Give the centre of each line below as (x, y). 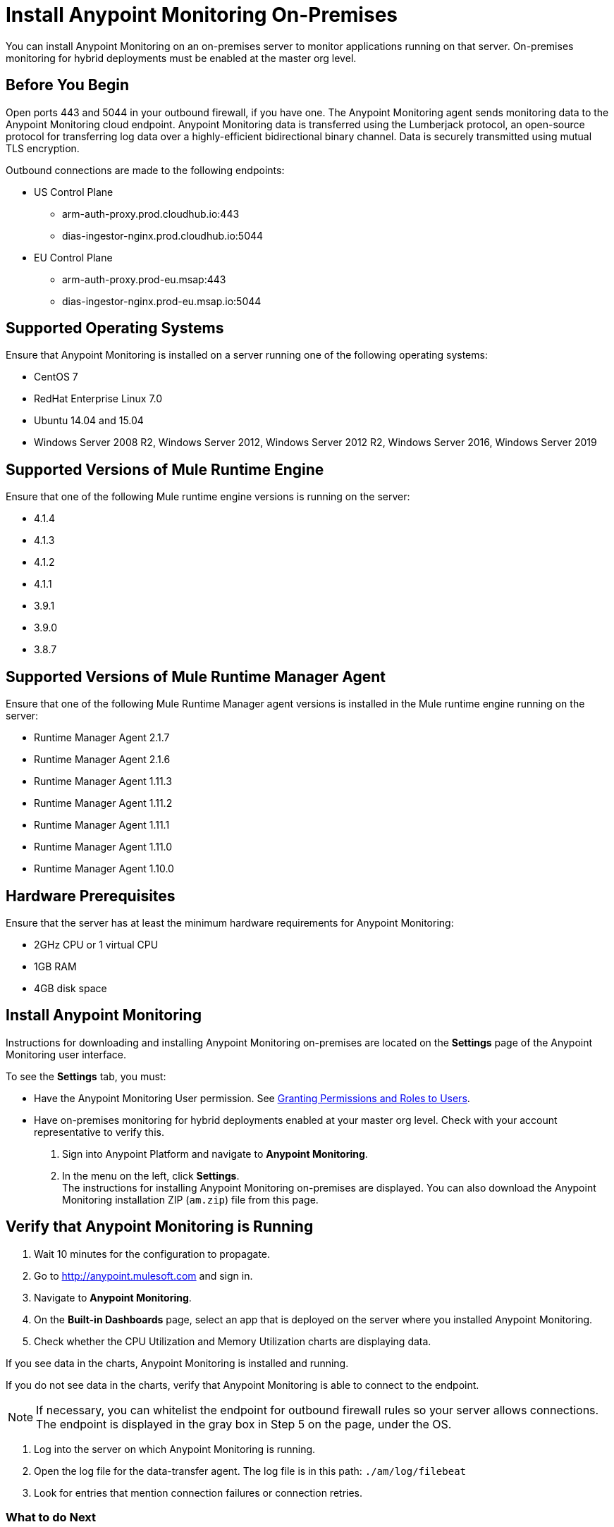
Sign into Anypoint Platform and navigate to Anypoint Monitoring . (215, 1154)
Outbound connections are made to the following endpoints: (145, 170)
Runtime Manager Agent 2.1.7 (102, 738)
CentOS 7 (56, 377)
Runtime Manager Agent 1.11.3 (103, 781)
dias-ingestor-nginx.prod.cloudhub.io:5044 (163, 235)
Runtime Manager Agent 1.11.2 (103, 803)
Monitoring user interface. (66, 1054)
